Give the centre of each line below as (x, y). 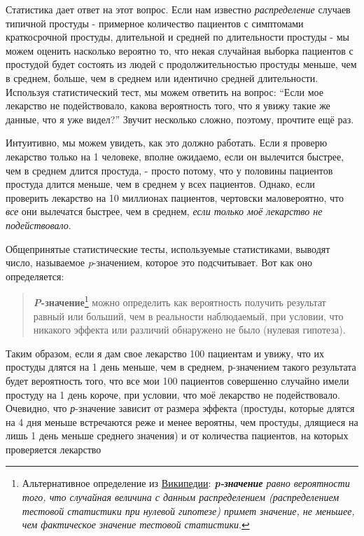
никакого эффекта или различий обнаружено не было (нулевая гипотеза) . (189, 330)
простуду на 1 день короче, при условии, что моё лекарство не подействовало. (173, 394)
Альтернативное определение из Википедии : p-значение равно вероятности (186, 483)
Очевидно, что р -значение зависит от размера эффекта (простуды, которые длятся (180, 408)
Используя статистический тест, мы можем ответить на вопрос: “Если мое (164, 91)
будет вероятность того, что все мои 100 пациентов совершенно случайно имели (177, 380)
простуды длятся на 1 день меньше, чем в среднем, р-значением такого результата (181, 367)
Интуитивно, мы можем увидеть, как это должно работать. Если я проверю (167, 143)
